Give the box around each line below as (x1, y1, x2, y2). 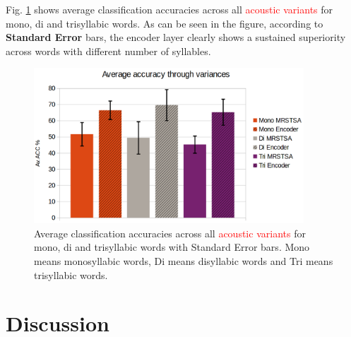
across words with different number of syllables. (6, 43, 211, 58)
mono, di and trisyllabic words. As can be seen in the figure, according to (6, 16, 323, 30)
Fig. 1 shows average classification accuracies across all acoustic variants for (6, 2, 333, 16)
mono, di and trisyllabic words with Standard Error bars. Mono (34, 240, 310, 254)
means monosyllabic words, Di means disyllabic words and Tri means (34, 254, 333, 268)
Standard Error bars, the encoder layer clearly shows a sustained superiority (6, 30, 346, 45)
